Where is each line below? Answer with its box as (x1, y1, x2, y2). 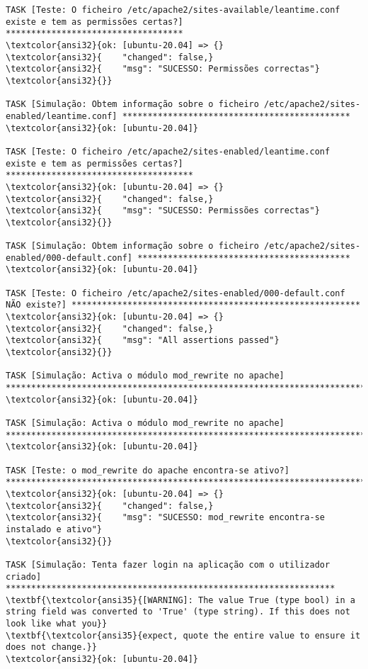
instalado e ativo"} (6, 524, 103, 534)
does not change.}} (6, 642, 97, 653)
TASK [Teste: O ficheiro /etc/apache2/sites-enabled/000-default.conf (6, 288, 345, 298)
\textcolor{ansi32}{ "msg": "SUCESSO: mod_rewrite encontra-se (6, 512, 326, 523)
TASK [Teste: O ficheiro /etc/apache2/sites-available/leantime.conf (6, 5, 340, 15)
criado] (6, 571, 42, 582)
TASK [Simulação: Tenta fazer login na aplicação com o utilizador (6, 559, 330, 570)
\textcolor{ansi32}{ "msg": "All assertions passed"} (6, 335, 280, 346)
